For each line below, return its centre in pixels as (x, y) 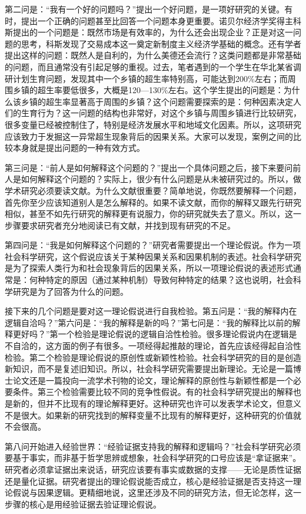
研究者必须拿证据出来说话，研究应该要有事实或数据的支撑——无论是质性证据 (153, 469)
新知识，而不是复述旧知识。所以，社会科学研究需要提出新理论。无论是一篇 (149, 369)
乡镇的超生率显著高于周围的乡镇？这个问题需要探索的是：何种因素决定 (157, 101)
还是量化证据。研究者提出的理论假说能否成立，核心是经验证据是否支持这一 (149, 481)
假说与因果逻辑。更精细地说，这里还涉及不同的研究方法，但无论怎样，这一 (157, 492)
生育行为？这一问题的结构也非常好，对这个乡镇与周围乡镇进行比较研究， (161, 113)
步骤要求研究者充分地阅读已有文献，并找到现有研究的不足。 (120, 225)
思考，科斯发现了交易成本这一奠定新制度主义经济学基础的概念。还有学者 (161, 43)
